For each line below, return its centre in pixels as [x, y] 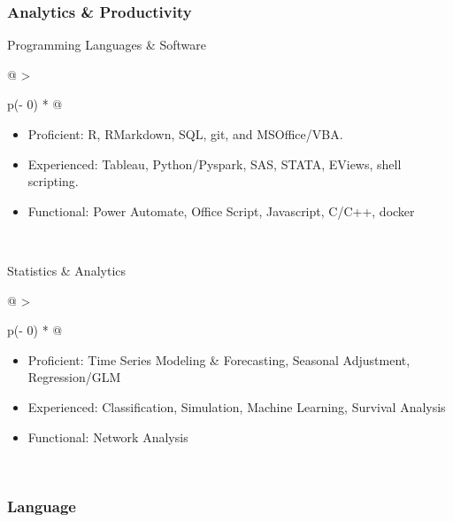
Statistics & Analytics [67, 270]
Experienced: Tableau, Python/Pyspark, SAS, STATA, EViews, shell [215, 164]
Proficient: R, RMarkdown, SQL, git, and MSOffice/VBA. [185, 134]
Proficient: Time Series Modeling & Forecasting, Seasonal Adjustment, [219, 359]
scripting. [53, 181]
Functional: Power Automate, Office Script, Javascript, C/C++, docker [221, 210]
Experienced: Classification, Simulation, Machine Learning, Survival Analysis [237, 406]
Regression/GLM [74, 377]
